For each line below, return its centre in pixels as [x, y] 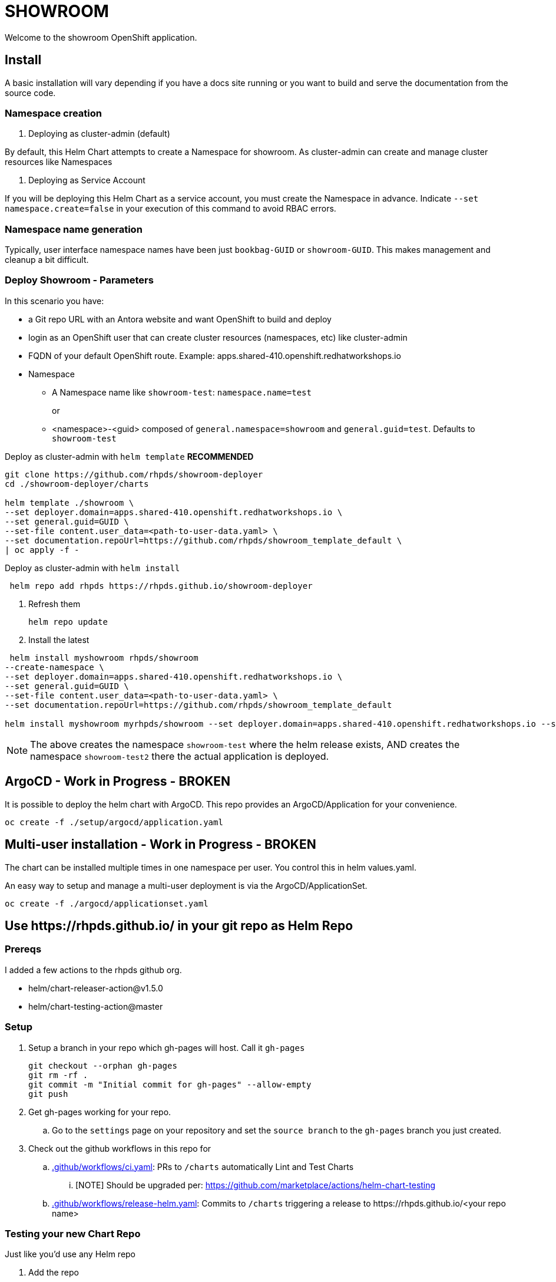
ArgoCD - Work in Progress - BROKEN [118, 782]
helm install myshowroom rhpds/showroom [104, 658]
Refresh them [54, 604]
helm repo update [68, 622]
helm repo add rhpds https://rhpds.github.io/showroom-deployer [161, 586]
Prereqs [23, 949]
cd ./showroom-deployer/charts [77, 484]
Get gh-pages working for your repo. [100, 1112]
